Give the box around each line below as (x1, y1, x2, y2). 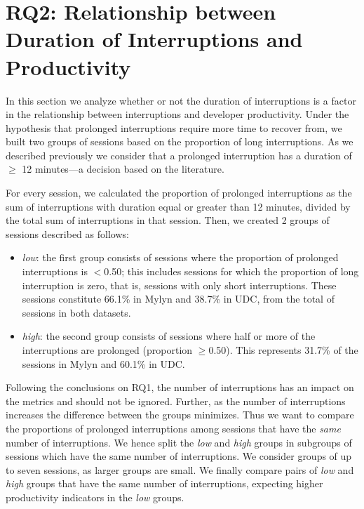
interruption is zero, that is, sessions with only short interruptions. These (22, 277, 337, 292)
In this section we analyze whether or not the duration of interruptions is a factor (6, 93, 356, 107)
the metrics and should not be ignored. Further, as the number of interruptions (6, 393, 346, 408)
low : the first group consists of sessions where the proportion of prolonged (22, 250, 339, 265)
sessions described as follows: (6, 226, 129, 241)
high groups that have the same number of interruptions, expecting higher (6, 476, 323, 491)
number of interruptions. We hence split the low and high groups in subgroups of (6, 435, 352, 449)
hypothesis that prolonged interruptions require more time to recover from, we (6, 120, 342, 135)
